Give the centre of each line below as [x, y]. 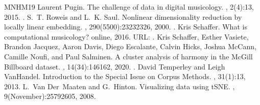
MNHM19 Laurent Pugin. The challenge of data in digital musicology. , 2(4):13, [129, 7]
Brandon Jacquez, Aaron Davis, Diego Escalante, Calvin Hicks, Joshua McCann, [130, 46]
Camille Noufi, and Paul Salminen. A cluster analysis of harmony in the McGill [128, 56]
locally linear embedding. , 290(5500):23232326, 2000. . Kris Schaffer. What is [126, 27]
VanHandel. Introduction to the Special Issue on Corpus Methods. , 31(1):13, [125, 76]
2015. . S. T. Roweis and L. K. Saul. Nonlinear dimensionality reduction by [123, 16]
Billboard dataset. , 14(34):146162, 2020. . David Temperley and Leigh [115, 66]
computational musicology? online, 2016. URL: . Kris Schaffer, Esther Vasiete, [126, 36]
